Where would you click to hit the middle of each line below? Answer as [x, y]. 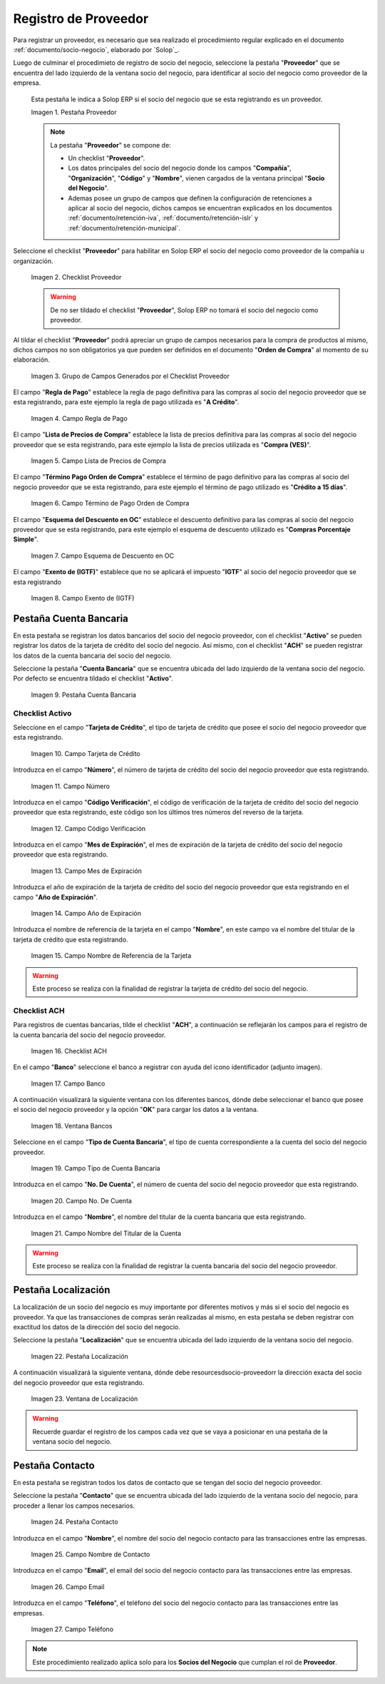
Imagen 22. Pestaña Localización [79, 1356]
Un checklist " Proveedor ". [107, 158]
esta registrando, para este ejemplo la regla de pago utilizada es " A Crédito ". [126, 402]
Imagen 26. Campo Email [68, 1586]
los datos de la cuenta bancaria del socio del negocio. [93, 655]
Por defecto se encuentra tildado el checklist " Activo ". [93, 678]
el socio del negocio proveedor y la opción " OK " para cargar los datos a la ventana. [136, 1110]
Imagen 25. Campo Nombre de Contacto [91, 1554]
